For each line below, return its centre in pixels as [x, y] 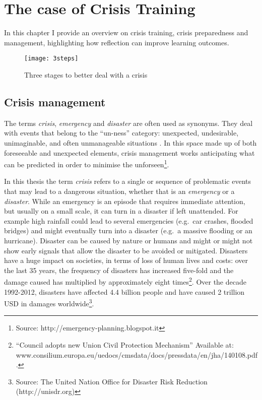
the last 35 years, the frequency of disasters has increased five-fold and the [119, 270]
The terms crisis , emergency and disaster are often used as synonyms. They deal [128, 123]
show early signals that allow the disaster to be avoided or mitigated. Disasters [126, 250]
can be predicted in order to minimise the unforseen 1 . [87, 163]
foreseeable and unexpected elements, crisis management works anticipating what [129, 152]
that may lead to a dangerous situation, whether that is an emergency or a [119, 191]
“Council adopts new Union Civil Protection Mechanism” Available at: [125, 345]
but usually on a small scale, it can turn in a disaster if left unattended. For [121, 211]
